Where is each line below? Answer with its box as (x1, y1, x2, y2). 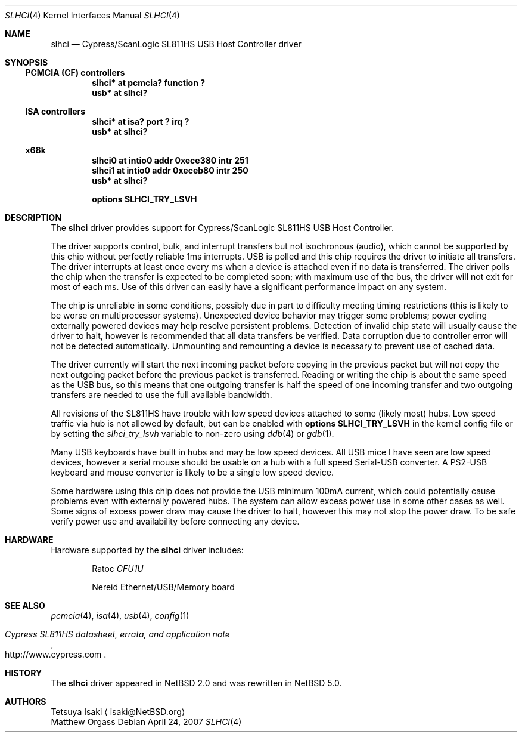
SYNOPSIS (5, 57, 48, 67)
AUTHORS (5, 696, 46, 707)
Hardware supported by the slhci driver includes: (51, 545, 244, 555)
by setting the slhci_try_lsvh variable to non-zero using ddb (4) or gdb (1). (51, 428, 334, 439)
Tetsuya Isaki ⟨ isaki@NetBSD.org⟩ (51, 707, 185, 717)
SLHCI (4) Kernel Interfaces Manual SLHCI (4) (5, 10, 180, 20)
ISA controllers (25, 106, 86, 116)
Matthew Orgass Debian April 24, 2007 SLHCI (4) (51, 717, 242, 727)
